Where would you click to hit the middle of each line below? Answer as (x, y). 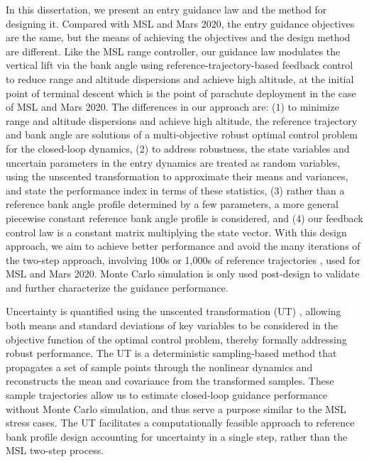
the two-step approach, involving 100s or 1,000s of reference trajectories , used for (183, 259)
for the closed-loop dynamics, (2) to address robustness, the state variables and (178, 148)
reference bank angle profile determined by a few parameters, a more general (172, 204)
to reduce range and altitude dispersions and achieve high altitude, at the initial (180, 78)
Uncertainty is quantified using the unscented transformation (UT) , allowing (174, 311)
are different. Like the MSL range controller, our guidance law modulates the (173, 51)
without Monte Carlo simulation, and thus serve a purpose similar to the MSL (176, 408)
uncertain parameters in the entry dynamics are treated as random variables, (173, 162)
